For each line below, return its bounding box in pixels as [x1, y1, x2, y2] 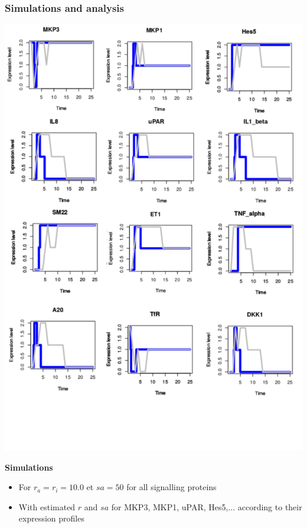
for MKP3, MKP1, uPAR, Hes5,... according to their [111, 500, 302, 513]
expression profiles [18, 512, 84, 524]
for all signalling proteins [126, 481, 217, 493]
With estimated [18, 500, 76, 513]
